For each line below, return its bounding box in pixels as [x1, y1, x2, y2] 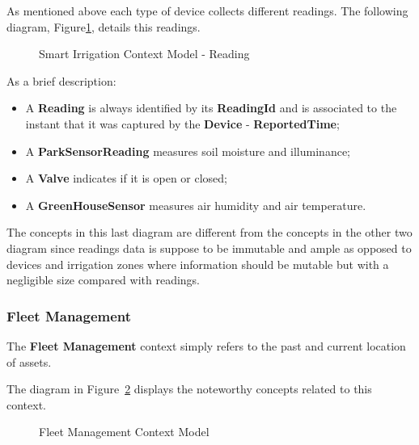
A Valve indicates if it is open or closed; [25, 170, 227, 187]
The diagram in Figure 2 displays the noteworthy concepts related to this [6, 380, 372, 397]
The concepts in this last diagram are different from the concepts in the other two [6, 224, 413, 241]
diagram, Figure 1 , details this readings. [6, 18, 201, 35]
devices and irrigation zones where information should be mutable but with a [6, 255, 389, 272]
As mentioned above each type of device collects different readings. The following [6, 2, 408, 19]
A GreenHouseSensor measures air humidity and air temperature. [25, 196, 366, 213]
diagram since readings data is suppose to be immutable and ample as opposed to [6, 239, 412, 256]
